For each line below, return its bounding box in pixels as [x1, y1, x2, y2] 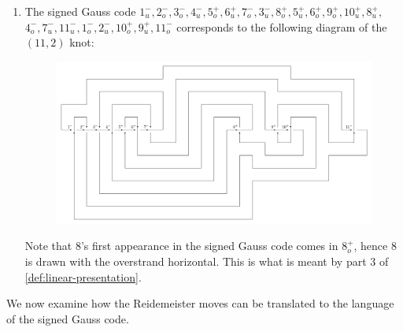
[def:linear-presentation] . [24, 268, 142, 285]
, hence [353, 237, 388, 254]
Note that [24, 237, 72, 254]
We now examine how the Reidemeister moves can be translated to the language [6, 295, 394, 311]
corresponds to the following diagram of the [176, 18, 387, 35]
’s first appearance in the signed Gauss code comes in [80, 237, 338, 254]
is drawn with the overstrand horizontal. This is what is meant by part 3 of [24, 252, 389, 269]
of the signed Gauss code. [6, 310, 129, 326]
